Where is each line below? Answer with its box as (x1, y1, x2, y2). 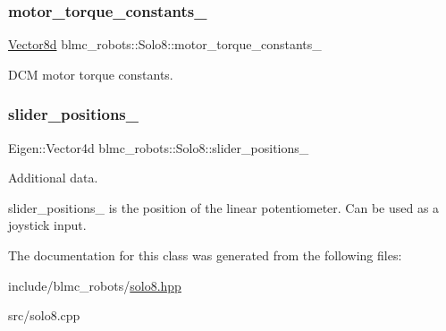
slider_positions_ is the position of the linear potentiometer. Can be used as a (8, 198, 440, 216)
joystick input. (8, 216, 87, 234)
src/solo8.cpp (8, 306, 80, 325)
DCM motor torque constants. (8, 64, 173, 83)
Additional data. (8, 168, 98, 187)
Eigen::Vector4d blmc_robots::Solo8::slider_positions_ (8, 138, 309, 157)
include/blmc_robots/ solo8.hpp (8, 276, 181, 294)
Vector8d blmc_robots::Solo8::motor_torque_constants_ (8, 35, 322, 54)
